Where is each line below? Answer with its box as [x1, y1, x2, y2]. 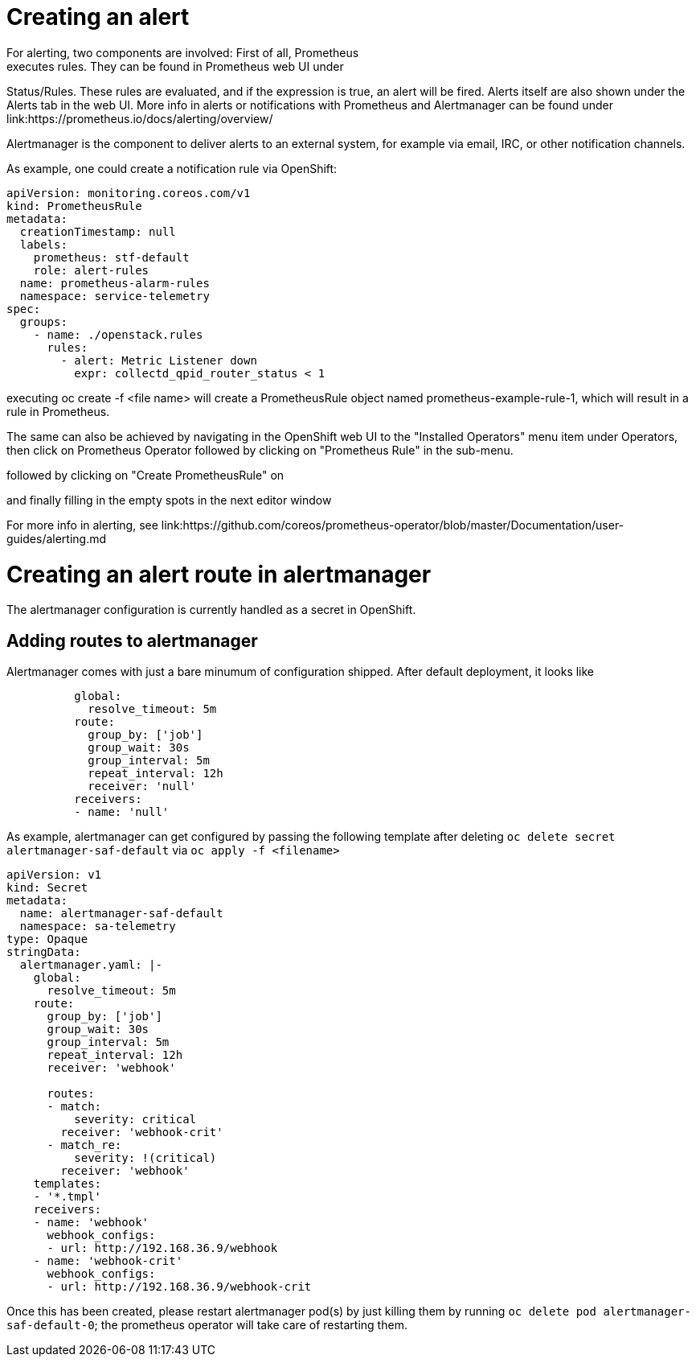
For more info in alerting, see [6, 517, 158, 532]
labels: [19, 237, 68, 251]
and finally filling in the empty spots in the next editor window [6, 492, 332, 507]
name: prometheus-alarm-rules [19, 276, 210, 290]
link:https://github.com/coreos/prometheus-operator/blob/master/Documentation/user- [161, 517, 624, 532]
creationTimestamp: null [19, 224, 176, 238]
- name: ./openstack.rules [33, 327, 203, 341]
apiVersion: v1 [6, 868, 102, 882]
